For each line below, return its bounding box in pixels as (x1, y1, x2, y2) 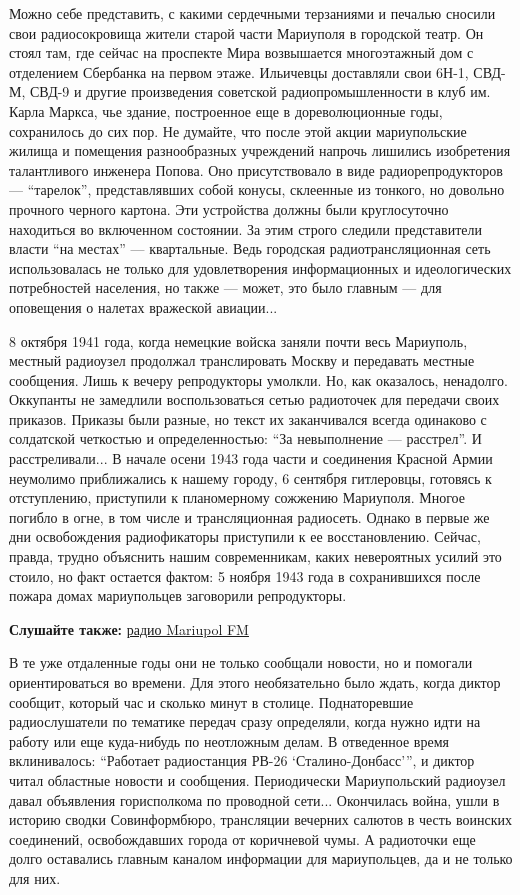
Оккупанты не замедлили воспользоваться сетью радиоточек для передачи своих (9, 389, 500, 410)
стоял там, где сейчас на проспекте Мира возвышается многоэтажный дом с (9, 42, 474, 63)
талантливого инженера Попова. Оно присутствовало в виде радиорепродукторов (9, 159, 503, 180)
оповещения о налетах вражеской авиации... (9, 296, 278, 317)
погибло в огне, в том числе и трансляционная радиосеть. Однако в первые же (9, 506, 490, 527)
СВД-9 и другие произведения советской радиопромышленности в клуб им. (30, 81, 491, 102)
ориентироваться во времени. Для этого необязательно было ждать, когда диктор (9, 672, 501, 692)
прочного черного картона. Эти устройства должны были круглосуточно (9, 198, 449, 219)
